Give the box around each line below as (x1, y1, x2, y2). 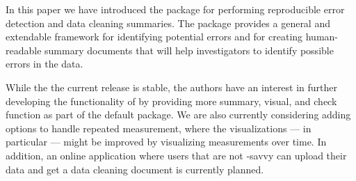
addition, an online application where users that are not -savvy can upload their (6, 148, 347, 162)
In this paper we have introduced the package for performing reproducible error (6, 2, 345, 16)
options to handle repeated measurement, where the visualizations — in (6, 120, 311, 135)
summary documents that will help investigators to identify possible (44, 42, 334, 57)
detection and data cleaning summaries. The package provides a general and (6, 15, 330, 30)
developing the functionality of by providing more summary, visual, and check (6, 93, 337, 108)
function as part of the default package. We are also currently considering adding (6, 107, 351, 122)
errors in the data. (6, 56, 83, 71)
